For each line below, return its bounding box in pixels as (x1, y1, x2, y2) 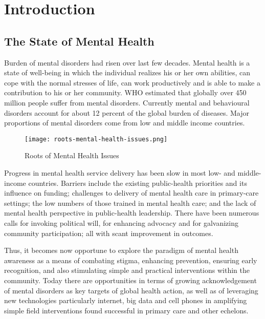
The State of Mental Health (4, 33, 154, 49)
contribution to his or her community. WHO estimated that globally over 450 (4, 87, 247, 98)
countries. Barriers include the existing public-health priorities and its (28, 177, 247, 188)
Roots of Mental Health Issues (25, 150, 119, 161)
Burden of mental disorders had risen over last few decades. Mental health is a (4, 57, 250, 68)
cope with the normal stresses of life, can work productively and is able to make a (4, 77, 261, 88)
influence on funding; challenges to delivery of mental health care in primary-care (4, 187, 259, 198)
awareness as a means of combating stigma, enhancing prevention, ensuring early (4, 254, 257, 265)
